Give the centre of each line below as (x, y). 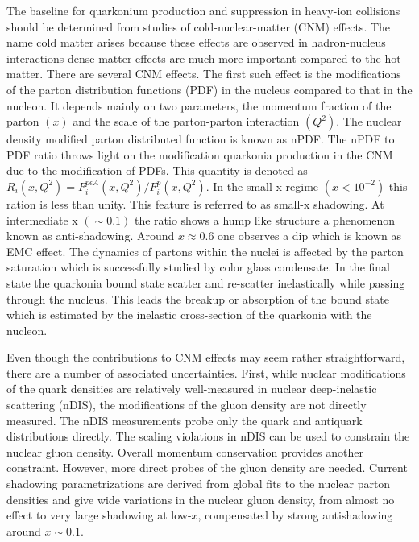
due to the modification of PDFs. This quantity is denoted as (157, 170)
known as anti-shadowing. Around (91, 236)
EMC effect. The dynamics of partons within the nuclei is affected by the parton (205, 251)
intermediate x (42, 219)
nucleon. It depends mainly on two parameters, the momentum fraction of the (199, 105)
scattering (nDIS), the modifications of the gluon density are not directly (187, 405)
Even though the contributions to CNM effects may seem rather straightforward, (206, 357)
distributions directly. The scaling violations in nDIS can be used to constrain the (208, 436)
